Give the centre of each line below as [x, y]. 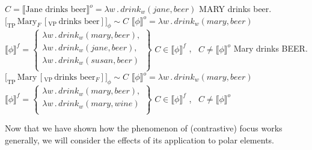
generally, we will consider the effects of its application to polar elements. [139, 140]
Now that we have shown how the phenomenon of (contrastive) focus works [144, 128]
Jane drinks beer [56, 10]
